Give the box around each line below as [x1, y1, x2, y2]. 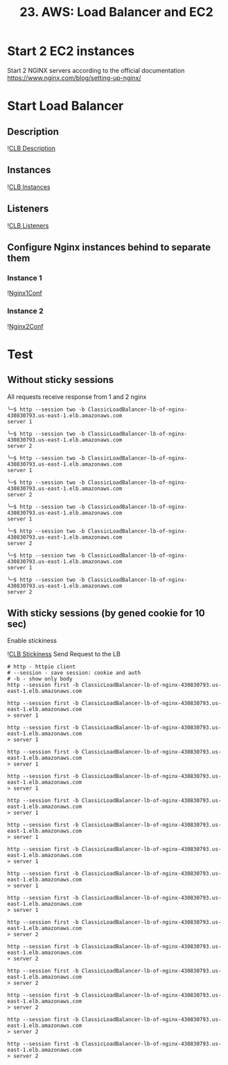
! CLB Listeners [7, 221, 49, 229]
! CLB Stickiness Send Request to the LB [7, 650, 121, 658]
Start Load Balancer [7, 98, 124, 114]
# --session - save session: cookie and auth [7, 669, 141, 676]
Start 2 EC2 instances [7, 43, 135, 59]
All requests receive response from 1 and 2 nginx [7, 392, 147, 400]
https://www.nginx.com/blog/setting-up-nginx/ [7, 74, 141, 82]
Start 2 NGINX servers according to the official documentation [7, 66, 185, 74]
